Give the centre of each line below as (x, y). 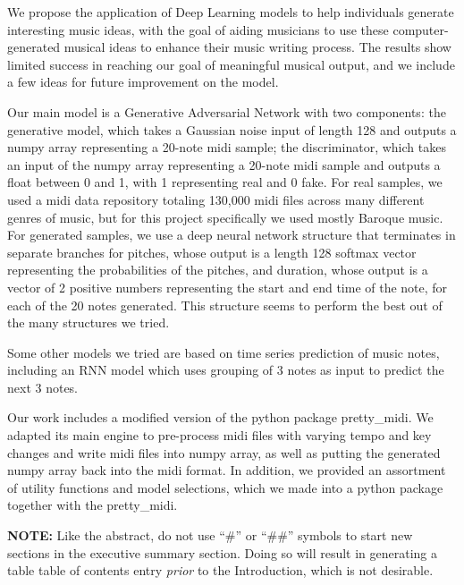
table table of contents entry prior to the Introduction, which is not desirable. (220, 570)
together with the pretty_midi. (93, 505)
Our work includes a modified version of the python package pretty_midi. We (220, 417)
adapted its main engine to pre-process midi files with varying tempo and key (219, 435)
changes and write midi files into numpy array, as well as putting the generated (224, 452)
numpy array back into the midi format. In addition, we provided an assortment (227, 470)
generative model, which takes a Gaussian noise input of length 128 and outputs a (232, 129)
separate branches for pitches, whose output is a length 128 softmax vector (212, 252)
